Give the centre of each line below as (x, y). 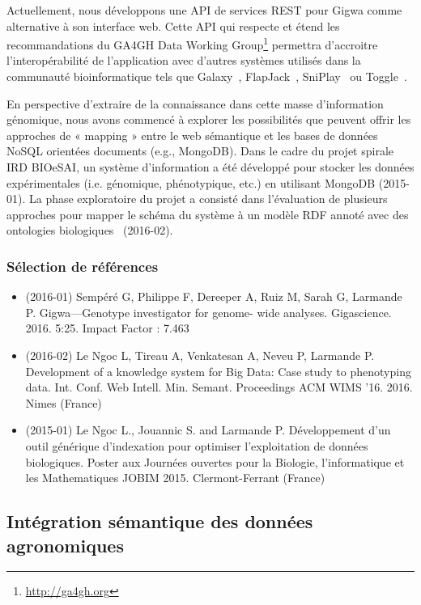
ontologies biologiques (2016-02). (90, 230)
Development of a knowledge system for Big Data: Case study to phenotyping (218, 371)
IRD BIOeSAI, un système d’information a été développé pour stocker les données (210, 167)
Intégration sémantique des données (160, 521)
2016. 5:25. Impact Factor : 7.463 (107, 328)
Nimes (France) (64, 402)
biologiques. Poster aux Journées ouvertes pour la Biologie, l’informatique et (215, 461)
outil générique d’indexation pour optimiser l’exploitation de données (197, 445)
